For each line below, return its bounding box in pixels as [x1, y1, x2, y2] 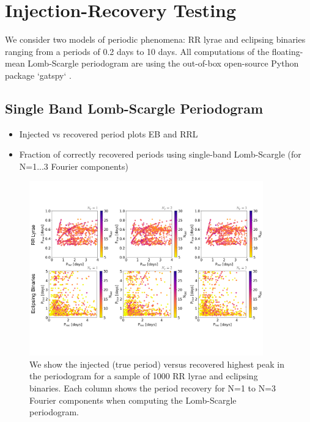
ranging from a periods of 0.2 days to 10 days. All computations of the [5, 45, 270, 57]
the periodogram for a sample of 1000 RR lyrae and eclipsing [29, 369, 258, 382]
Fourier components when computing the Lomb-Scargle [29, 393, 237, 406]
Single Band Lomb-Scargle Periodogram [5, 98, 264, 117]
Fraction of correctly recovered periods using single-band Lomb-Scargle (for [19, 148, 301, 161]
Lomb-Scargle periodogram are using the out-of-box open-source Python [28, 57, 299, 70]
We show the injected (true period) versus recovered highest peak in [29, 357, 284, 370]
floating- [271, 45, 303, 57]
